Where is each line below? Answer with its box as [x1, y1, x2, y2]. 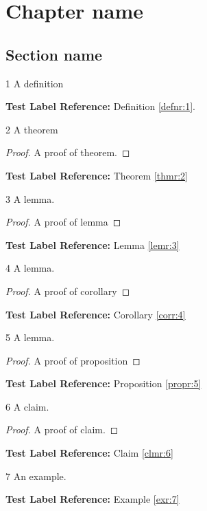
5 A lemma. [5, 330, 55, 345]
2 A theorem [5, 122, 58, 136]
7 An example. [5, 468, 66, 483]
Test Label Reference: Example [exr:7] [5, 492, 180, 506]
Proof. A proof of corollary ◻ [5, 283, 130, 298]
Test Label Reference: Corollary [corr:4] [5, 307, 186, 321]
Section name [5, 43, 103, 65]
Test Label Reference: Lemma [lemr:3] [5, 237, 180, 252]
